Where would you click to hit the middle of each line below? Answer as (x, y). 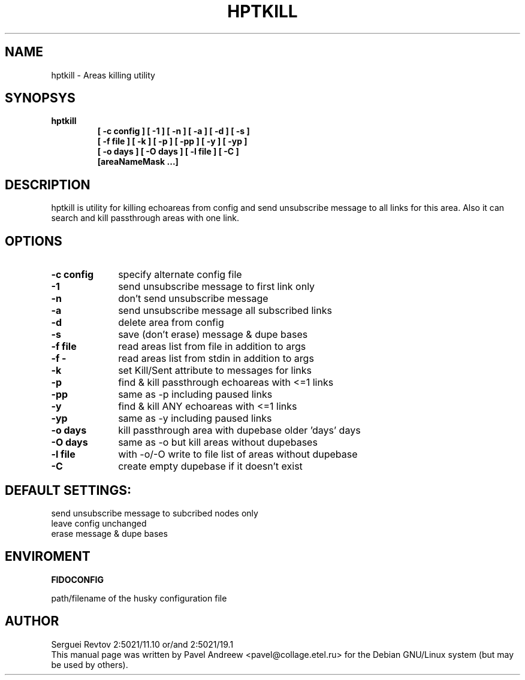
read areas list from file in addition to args (212, 347)
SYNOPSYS (40, 98)
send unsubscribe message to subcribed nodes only (155, 513)
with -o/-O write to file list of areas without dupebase (238, 454)
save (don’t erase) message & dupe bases (213, 335)
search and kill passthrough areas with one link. (145, 218)
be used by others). (90, 664)
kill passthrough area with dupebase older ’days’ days (239, 430)
